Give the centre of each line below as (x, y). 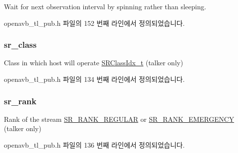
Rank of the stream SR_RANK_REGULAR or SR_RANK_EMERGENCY (119, 119)
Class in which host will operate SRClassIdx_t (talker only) (94, 63)
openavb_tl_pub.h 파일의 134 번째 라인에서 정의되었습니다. (94, 79)
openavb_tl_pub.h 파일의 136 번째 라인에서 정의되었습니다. (94, 145)
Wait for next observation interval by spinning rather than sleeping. (105, 6)
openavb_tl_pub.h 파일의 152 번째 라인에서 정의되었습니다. (94, 23)
